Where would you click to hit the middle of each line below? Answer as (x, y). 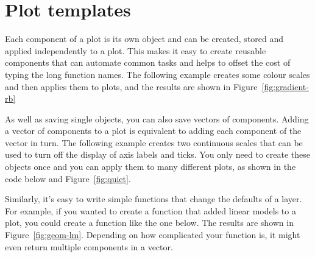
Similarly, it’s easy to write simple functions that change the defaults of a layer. (154, 199)
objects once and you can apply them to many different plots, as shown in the (150, 167)
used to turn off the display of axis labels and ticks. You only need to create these (158, 154)
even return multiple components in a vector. (89, 246)
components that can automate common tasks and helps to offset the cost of (148, 62)
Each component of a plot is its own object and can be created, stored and (144, 39)
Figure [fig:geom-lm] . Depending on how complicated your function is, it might (153, 235)
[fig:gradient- (285, 86)
